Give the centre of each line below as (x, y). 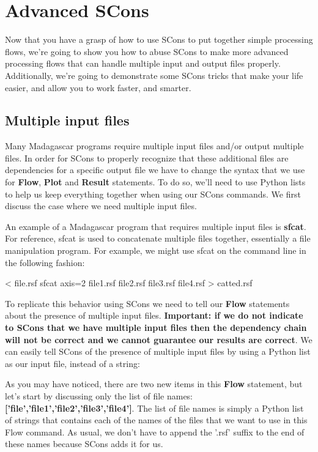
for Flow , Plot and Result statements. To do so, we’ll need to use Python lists (155, 182)
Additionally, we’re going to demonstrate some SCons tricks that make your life (154, 75)
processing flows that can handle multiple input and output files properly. (143, 63)
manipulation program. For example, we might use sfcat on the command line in (156, 250)
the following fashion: (45, 262)
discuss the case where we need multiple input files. (101, 206)
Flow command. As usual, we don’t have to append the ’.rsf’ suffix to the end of (155, 432)
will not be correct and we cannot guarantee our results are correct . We (159, 339)
